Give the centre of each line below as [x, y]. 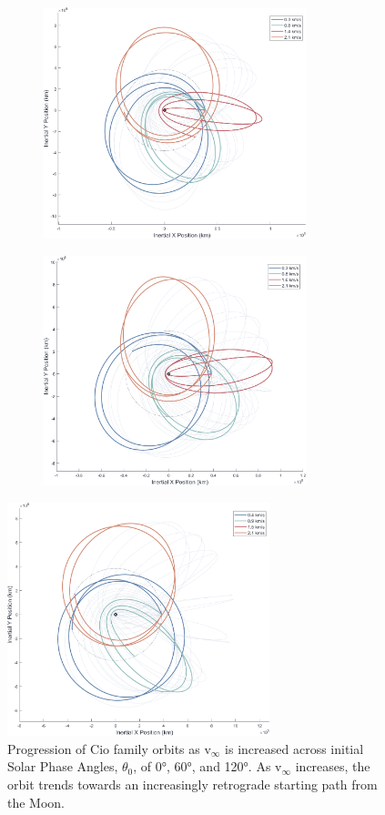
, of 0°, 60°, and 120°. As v [208, 766]
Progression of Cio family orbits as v [109, 748]
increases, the [333, 766]
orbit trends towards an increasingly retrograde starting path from [192, 784]
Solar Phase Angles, [63, 766]
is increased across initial [294, 748]
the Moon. [36, 802]
